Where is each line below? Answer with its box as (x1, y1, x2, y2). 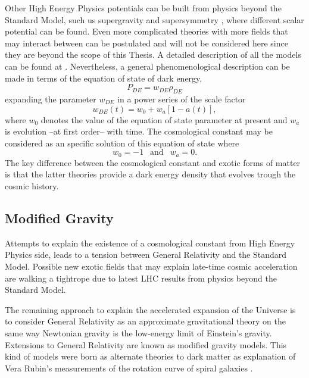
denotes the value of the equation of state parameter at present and (40, 113, 288, 126)
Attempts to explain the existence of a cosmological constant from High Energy (5, 236, 295, 249)
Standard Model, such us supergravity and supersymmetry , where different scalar (5, 13, 304, 26)
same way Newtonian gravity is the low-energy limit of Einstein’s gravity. (5, 326, 272, 339)
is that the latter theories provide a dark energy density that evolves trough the (5, 168, 296, 180)
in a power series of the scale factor (117, 92, 246, 105)
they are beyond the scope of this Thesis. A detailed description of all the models (5, 48, 301, 61)
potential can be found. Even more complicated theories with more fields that (5, 25, 288, 38)
